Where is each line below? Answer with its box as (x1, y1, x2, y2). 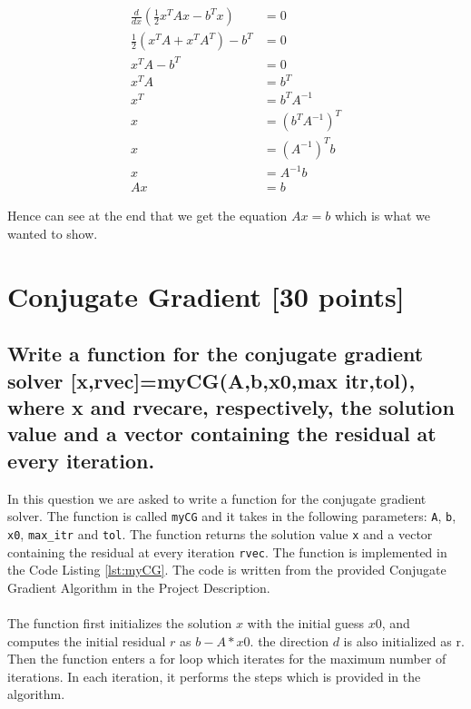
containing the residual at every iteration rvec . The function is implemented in (7, 542, 447, 561)
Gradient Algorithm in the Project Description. (7, 577, 270, 596)
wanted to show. (7, 223, 98, 242)
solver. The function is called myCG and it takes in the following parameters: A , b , (7, 507, 456, 526)
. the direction (250, 631, 329, 650)
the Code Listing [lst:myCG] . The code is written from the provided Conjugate (7, 560, 446, 579)
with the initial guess (247, 613, 365, 632)
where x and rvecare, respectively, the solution (7, 393, 455, 421)
